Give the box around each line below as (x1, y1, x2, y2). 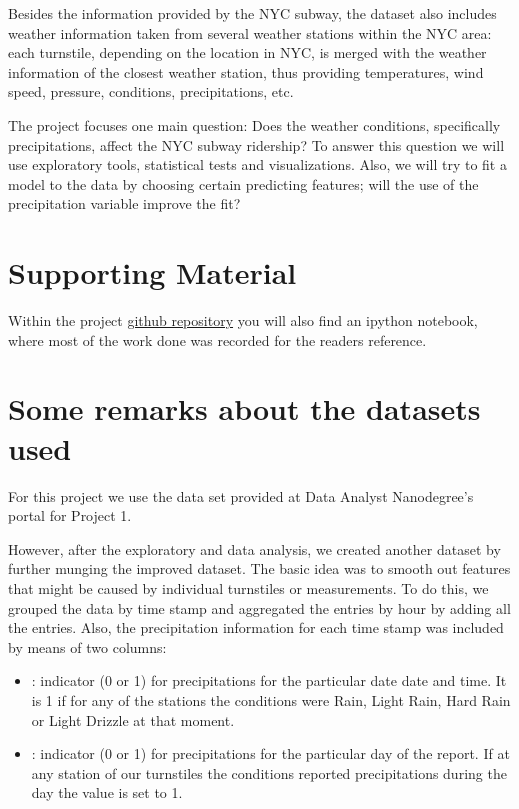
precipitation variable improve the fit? (8, 193, 241, 214)
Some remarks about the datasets (8, 388, 481, 429)
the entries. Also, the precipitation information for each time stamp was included (8, 617, 504, 638)
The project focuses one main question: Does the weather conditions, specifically (8, 114, 501, 135)
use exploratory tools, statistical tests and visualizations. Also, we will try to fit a (8, 154, 507, 175)
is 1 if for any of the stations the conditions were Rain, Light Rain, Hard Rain (31, 689, 511, 710)
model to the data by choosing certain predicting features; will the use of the (8, 173, 479, 194)
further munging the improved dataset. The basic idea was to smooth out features (8, 558, 511, 579)
